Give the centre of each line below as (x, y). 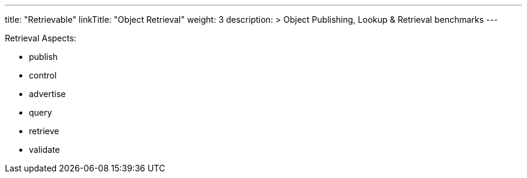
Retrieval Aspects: (41, 38)
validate (45, 150)
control (43, 75)
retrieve (44, 131)
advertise (48, 94)
